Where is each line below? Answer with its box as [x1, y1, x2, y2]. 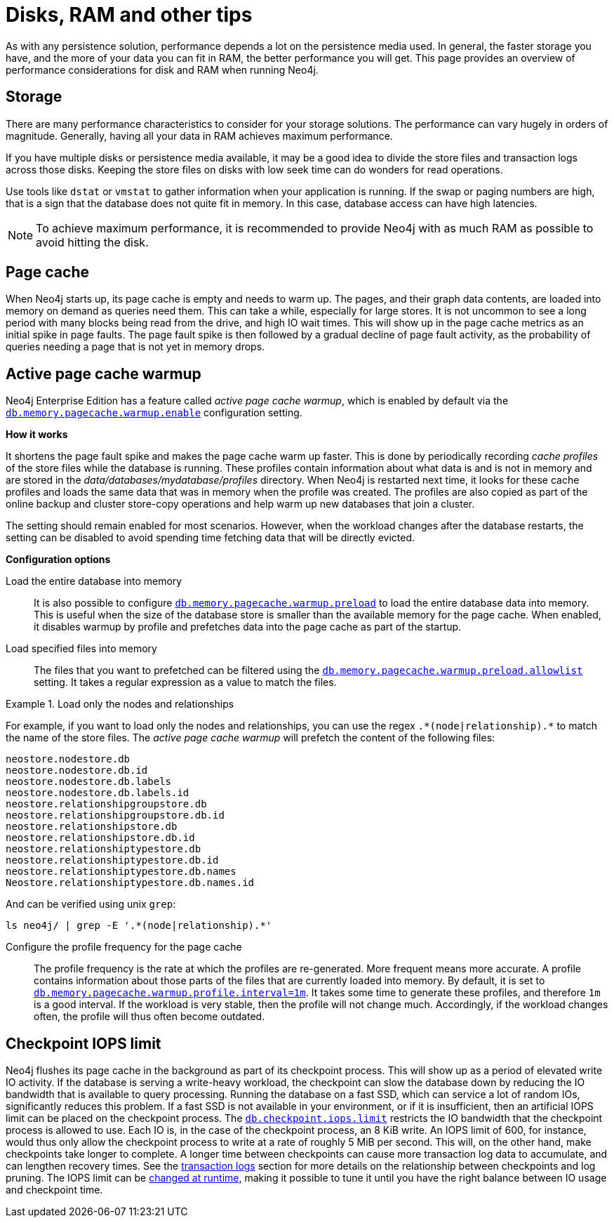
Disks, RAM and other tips [6, 3, 253, 27]
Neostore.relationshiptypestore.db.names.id [6, 877, 255, 889]
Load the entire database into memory [6, 575, 182, 588]
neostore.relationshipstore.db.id [6, 832, 195, 844]
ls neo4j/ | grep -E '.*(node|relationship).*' [6, 920, 272, 932]
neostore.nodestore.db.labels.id [6, 787, 189, 799]
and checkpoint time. [6, 1184, 103, 1196]
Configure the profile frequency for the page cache [6, 941, 242, 953]
